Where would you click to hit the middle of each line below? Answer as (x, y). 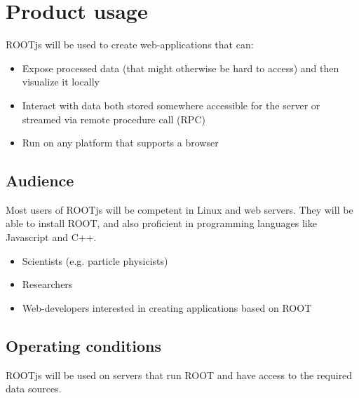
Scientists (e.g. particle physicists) (95, 260)
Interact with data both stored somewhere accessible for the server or (171, 105)
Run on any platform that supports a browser (120, 143)
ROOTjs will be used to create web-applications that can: (130, 44)
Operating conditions (84, 345)
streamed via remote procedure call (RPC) (114, 119)
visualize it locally (61, 82)
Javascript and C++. (51, 237)
